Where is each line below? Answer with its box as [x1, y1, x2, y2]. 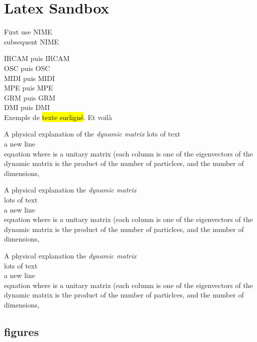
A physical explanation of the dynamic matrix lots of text [4, 128, 180, 139]
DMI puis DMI [4, 102, 50, 112]
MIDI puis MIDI [4, 72, 55, 83]
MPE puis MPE [4, 82, 53, 93]
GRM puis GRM [4, 92, 55, 102]
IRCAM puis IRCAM [4, 53, 70, 63]
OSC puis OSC [4, 62, 50, 73]
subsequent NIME [4, 36, 59, 46]
